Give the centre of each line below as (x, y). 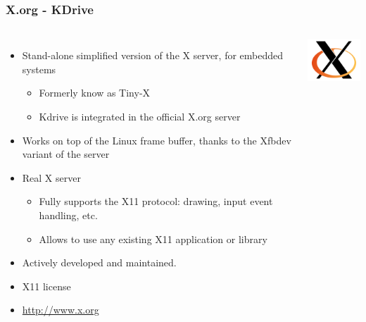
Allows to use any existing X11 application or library (153, 239)
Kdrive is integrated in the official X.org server (140, 116)
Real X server (51, 177)
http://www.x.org (61, 310)
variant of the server (66, 154)
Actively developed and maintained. (99, 262)
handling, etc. (68, 215)
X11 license (46, 286)
